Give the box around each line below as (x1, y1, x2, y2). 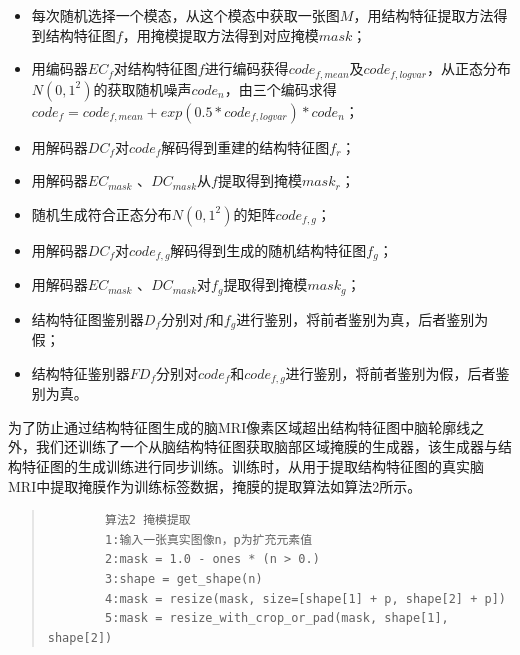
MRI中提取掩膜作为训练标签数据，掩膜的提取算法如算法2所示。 (8, 475, 422, 496)
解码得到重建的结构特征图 (161, 136, 330, 157)
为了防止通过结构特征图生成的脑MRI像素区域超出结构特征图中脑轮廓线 (8, 416, 471, 437)
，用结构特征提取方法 (353, 5, 494, 25)
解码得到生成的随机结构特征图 (170, 239, 367, 260)
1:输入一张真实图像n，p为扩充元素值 (105, 532, 313, 547)
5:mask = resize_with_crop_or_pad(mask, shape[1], (105, 611, 449, 626)
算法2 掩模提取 (105, 513, 191, 528)
